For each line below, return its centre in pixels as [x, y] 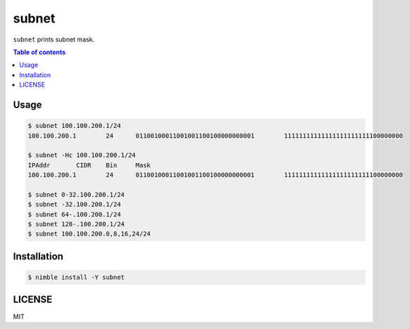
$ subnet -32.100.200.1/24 [74, 205]
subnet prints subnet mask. [54, 39]
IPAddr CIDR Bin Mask [89, 165]
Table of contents [39, 52]
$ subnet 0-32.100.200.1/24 [76, 194]
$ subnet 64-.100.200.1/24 [74, 214]
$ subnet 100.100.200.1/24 [74, 126]
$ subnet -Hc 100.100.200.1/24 [82, 155]
